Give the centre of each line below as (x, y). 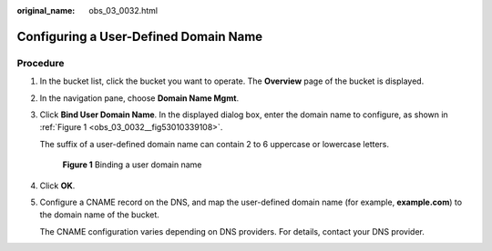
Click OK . (57, 186)
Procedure (41, 63)
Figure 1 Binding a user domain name (132, 165)
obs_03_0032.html (123, 10)
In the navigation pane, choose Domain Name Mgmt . (139, 98)
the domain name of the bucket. (99, 215)
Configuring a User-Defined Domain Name (140, 36)
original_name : (46, 10)
